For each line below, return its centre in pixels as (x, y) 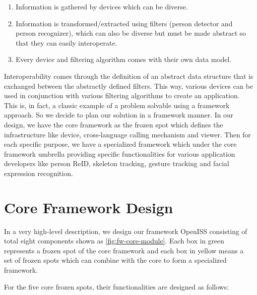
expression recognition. (39, 173)
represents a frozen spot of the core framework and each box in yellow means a (124, 250)
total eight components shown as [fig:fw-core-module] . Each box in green (114, 241)
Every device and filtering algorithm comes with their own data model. (124, 59)
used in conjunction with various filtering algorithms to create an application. (122, 95)
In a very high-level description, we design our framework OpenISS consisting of (126, 231)
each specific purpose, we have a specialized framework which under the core (120, 144)
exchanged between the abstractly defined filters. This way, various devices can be (128, 86)
